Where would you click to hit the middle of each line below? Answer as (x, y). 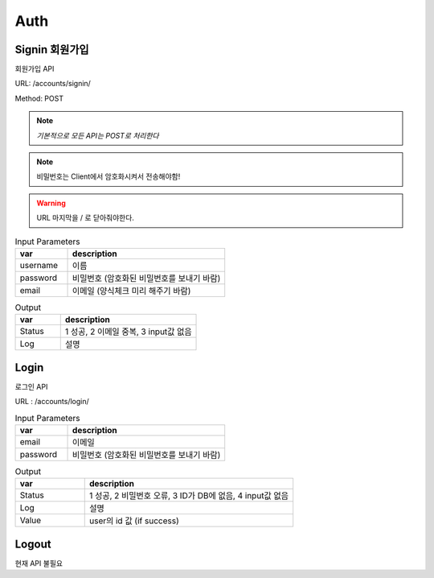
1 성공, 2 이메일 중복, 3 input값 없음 (128, 332)
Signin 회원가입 (52, 50)
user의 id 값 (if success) (134, 521)
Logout (33, 544)
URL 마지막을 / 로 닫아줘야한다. (85, 218)
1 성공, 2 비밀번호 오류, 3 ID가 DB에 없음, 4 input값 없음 (189, 496)
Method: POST (39, 98)
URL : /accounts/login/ (52, 402)
